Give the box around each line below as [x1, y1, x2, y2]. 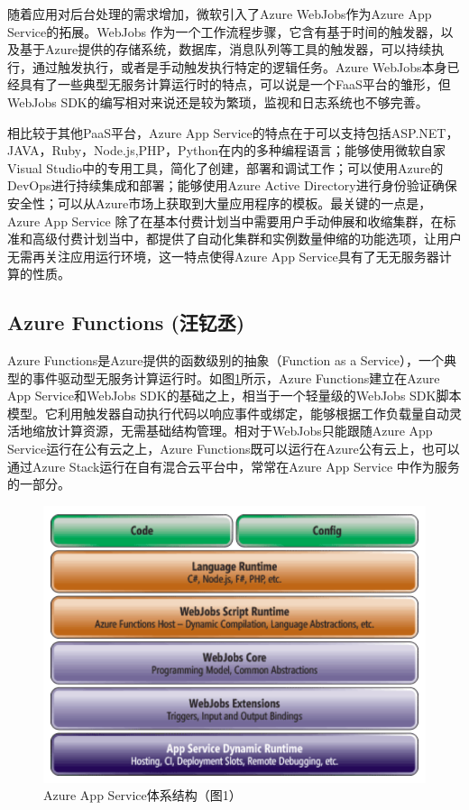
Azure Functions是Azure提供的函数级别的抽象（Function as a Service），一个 [7, 351, 445, 370]
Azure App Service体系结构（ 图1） [43, 786, 242, 805]
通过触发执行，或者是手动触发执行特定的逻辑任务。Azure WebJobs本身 [32, 57, 447, 76]
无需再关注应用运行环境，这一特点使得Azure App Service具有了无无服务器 [7, 246, 439, 265]
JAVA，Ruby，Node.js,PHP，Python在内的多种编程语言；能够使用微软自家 [7, 141, 446, 160]
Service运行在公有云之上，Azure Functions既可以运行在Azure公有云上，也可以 [7, 439, 460, 458]
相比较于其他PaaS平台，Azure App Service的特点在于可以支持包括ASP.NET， [7, 123, 459, 142]
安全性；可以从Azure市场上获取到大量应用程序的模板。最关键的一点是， [7, 193, 432, 212]
